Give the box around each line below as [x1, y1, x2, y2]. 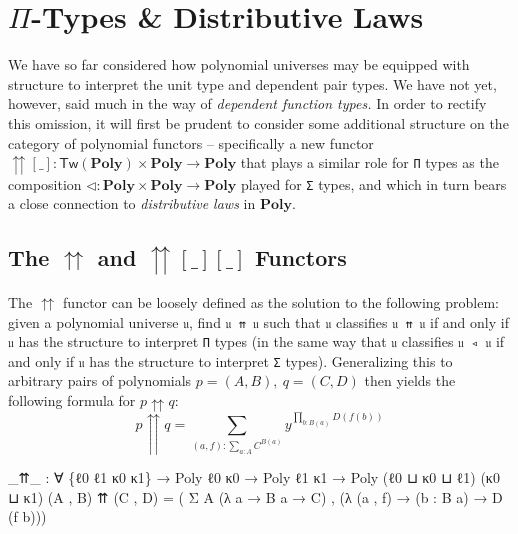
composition [8, 173, 82, 194]
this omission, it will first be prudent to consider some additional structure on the [8, 112, 509, 133]
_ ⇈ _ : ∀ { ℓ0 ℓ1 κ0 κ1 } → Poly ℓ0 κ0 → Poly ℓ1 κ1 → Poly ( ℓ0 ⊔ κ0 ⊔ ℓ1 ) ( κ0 [8, 467, 500, 488]
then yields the [364, 370, 456, 391]
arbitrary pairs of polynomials [8, 370, 192, 391]
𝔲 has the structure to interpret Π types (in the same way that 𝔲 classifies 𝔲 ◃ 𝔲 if [8, 331, 505, 352]
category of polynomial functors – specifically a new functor [8, 132, 374, 153]
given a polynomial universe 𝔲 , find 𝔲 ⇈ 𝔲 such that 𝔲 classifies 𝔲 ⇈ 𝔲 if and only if [8, 311, 509, 332]
